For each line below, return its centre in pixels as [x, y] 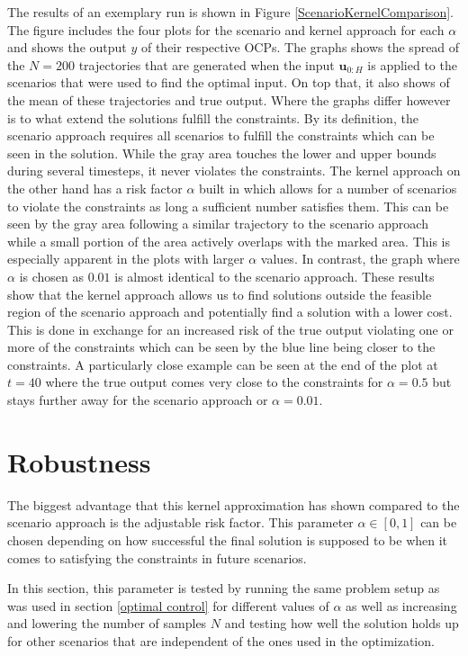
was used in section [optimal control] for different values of [168, 605]
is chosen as [52, 276]
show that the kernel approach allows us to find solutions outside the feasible [220, 294]
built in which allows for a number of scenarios [328, 188]
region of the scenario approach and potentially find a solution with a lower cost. [230, 312]
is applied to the [412, 64]
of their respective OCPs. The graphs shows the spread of [300, 47]
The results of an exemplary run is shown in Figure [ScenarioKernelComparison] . [230, 12]
